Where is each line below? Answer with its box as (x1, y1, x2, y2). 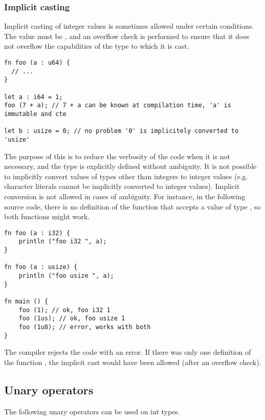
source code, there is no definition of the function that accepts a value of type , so (4, 201, 261, 212)
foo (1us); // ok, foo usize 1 (18, 315, 125, 322)
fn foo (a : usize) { (4, 263, 78, 271)
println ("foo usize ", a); (18, 272, 114, 279)
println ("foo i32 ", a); (18, 238, 107, 245)
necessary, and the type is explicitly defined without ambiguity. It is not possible (4, 161, 257, 171)
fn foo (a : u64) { (4, 59, 70, 66)
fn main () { (4, 297, 48, 305)
